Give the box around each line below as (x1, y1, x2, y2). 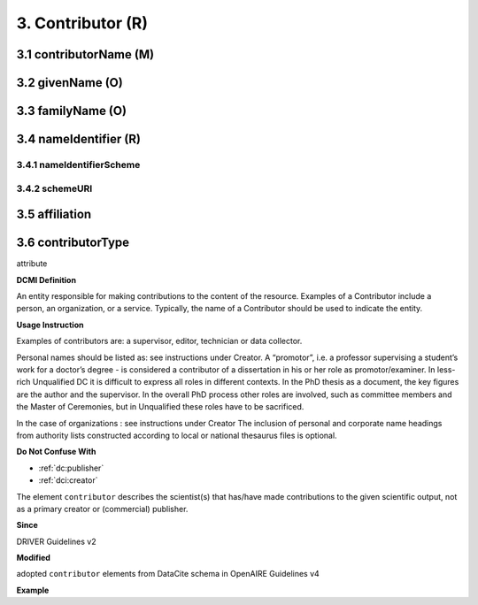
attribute (16, 258, 48, 269)
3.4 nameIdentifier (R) (16, 132, 142, 147)
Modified (16, 553, 50, 563)
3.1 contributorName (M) (16, 47, 155, 62)
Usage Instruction (16, 319, 84, 330)
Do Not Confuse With (16, 447, 96, 457)
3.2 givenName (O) (16, 75, 123, 90)
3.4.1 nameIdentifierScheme (16, 158, 141, 171)
